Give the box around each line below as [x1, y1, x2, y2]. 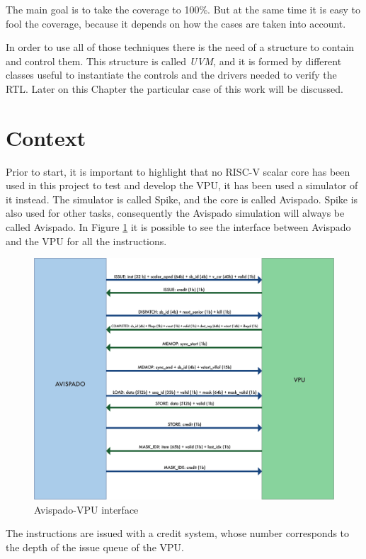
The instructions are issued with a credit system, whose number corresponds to [6, 526, 350, 541]
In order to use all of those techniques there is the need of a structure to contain [6, 40, 355, 55]
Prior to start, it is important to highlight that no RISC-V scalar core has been [6, 164, 350, 179]
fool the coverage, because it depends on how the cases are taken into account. [6, 16, 346, 30]
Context [6, 123, 86, 152]
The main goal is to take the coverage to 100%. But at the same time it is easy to [6, 2, 360, 16]
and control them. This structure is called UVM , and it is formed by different [6, 53, 342, 68]
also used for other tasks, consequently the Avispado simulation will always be [6, 205, 345, 220]
